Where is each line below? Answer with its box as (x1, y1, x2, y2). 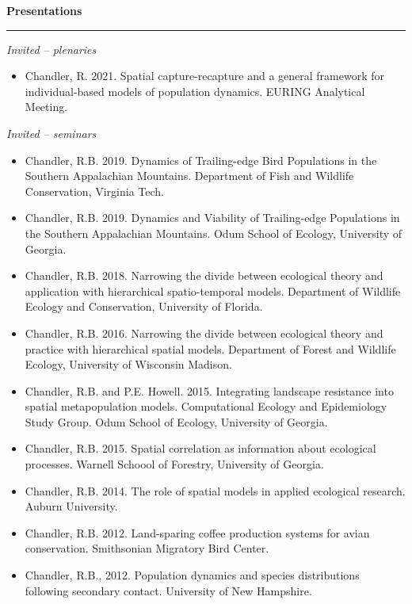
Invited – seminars (6, 124, 97, 141)
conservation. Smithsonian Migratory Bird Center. (25, 540, 269, 556)
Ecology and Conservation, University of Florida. (25, 298, 263, 315)
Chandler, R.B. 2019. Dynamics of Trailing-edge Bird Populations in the (25, 151, 377, 168)
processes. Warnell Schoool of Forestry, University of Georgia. (25, 456, 324, 472)
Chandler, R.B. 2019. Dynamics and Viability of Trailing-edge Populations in (25, 209, 400, 226)
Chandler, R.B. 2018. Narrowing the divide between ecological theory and (25, 267, 383, 284)
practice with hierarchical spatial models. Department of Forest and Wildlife (25, 340, 396, 357)
